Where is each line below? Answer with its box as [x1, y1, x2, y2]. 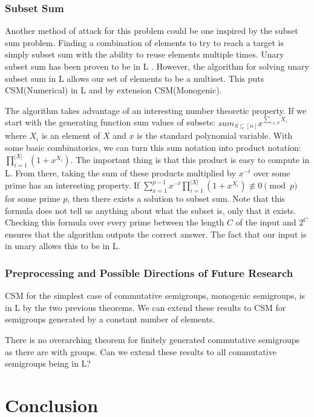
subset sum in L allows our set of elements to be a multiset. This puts [5, 72, 264, 84]
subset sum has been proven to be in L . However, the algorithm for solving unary [5, 60, 309, 72]
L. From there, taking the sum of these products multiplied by [5, 166, 236, 179]
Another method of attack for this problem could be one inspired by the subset [5, 24, 298, 37]
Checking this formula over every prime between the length [5, 216, 224, 229]
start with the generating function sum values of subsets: [5, 116, 215, 128]
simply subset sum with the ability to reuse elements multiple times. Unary [5, 48, 284, 61]
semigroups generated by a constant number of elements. [5, 313, 215, 325]
